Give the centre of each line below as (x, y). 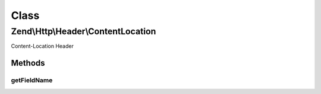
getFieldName (32, 80)
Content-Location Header (42, 46)
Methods (28, 63)
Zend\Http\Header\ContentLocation (84, 31)
